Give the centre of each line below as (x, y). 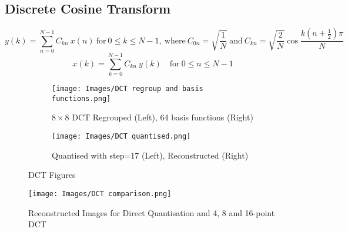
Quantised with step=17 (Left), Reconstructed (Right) (150, 155)
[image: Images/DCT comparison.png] (100, 194)
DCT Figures (52, 175)
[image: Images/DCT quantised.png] (121, 136)
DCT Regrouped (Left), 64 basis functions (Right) (163, 117)
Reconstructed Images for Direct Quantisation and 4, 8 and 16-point (152, 212)
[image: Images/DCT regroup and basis (128, 89)
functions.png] (81, 98)
